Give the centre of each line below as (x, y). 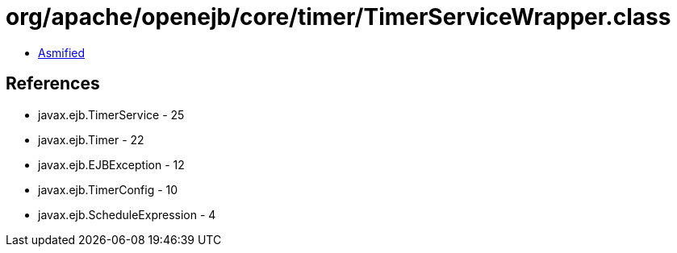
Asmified (62, 52)
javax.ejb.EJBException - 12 (111, 164)
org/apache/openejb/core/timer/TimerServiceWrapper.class (338, 17)
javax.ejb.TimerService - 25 (111, 114)
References (53, 84)
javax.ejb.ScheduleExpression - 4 (127, 214)
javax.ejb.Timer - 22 (91, 139)
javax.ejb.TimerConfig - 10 (108, 189)
